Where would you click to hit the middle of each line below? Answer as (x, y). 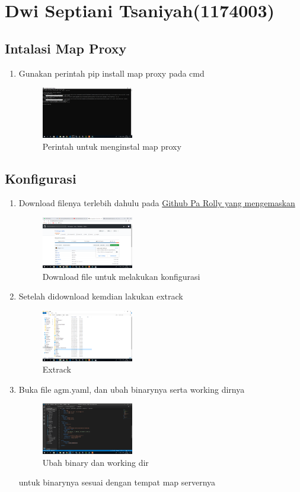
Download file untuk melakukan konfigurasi (121, 276)
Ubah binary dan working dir (95, 462)
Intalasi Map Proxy (66, 48)
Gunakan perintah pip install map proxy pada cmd (111, 73)
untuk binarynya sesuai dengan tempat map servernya (117, 482)
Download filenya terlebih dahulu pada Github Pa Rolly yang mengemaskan (157, 203)
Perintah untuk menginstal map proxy (112, 146)
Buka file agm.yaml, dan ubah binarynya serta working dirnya (132, 389)
